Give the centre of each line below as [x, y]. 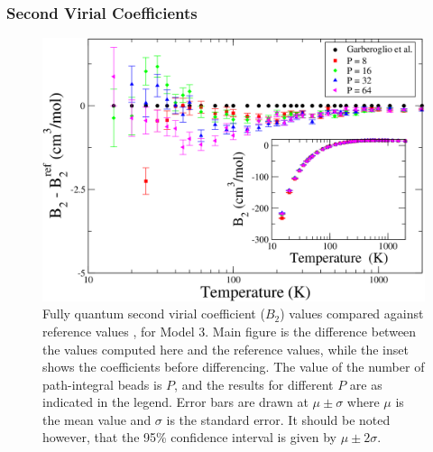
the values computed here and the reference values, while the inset [226, 349]
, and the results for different [254, 384]
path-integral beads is [102, 384]
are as [366, 384]
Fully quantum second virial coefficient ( [154, 314]
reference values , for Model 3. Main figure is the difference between [230, 331]
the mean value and [97, 419]
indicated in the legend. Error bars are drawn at [175, 402]
